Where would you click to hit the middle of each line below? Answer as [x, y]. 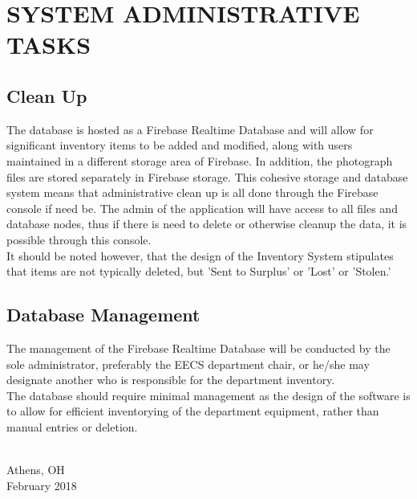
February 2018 [42, 485]
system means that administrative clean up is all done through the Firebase [192, 192]
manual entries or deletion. [72, 426]
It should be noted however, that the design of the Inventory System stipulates [200, 255]
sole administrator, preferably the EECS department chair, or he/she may [188, 364]
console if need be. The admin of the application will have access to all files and [202, 208]
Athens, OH [36, 470]
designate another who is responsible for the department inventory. [171, 380]
